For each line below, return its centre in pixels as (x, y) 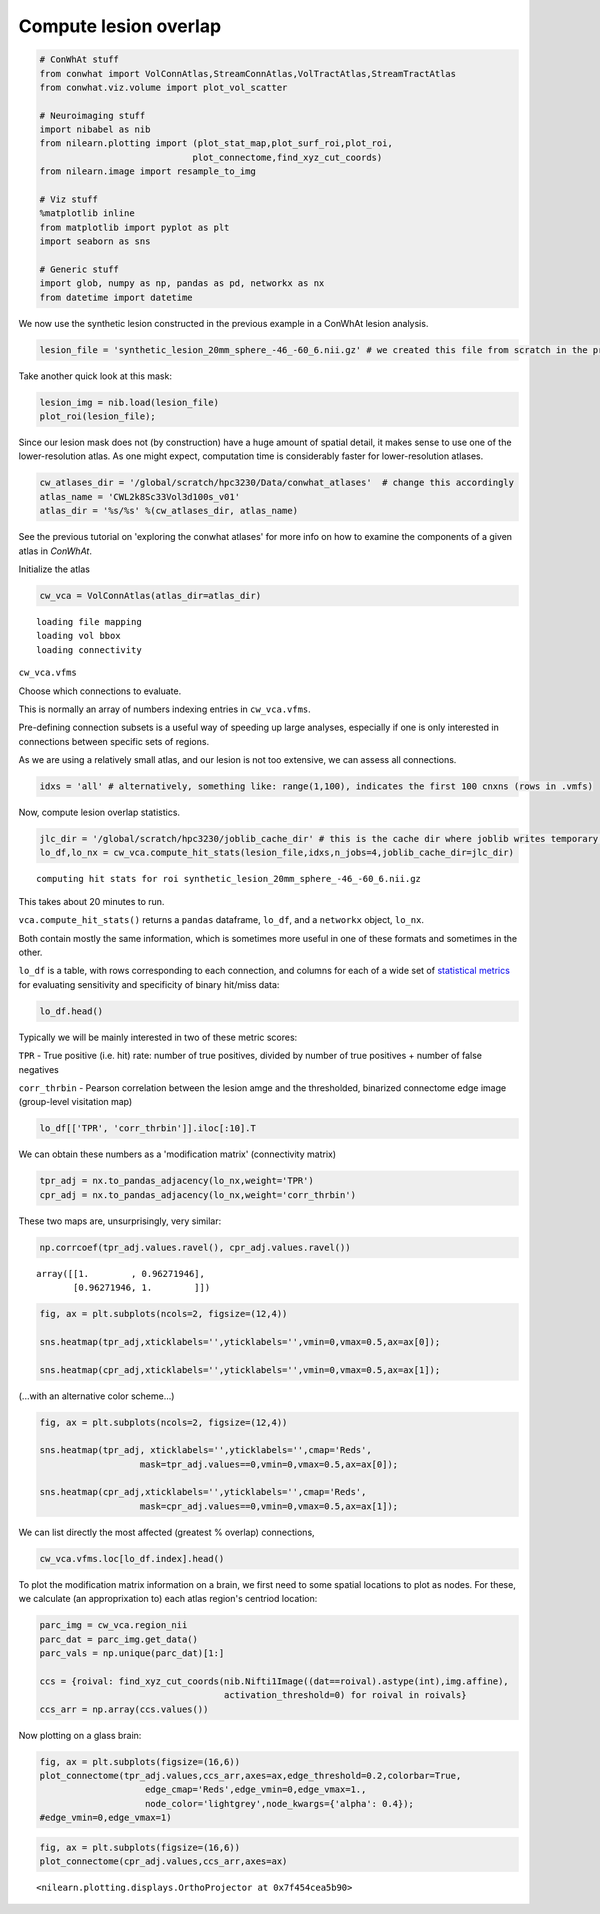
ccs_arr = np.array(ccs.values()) (124, 1709)
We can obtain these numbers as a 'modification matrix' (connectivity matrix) (177, 1154)
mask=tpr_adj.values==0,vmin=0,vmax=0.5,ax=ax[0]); (269, 1464)
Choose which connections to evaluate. (100, 691)
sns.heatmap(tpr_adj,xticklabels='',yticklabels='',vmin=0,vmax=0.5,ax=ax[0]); (240, 1341)
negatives (38, 1069)
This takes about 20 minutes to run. (91, 901)
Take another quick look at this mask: (95, 376)
